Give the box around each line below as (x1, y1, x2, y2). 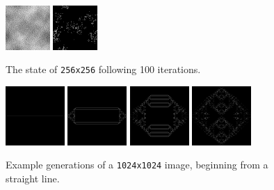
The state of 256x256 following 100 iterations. (6, 62, 201, 77)
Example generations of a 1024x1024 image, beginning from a (6, 157, 268, 172)
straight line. (6, 171, 60, 185)
